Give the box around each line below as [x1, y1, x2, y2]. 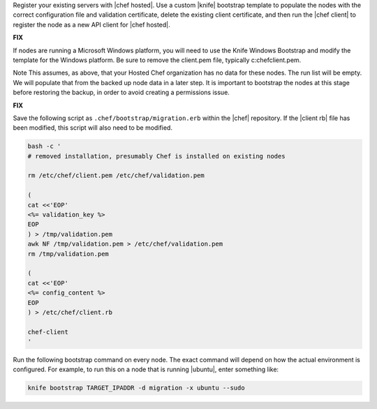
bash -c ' [27, 142, 61, 150]
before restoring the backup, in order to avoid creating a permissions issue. [13, 88, 230, 97]
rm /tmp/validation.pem [27, 250, 110, 258]
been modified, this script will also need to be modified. [13, 124, 172, 132]
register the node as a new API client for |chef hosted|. [13, 20, 170, 29]
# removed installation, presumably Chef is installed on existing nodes [27, 152, 286, 160]
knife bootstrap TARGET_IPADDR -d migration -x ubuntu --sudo [27, 384, 245, 392]
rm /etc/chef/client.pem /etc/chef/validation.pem [27, 172, 205, 179]
